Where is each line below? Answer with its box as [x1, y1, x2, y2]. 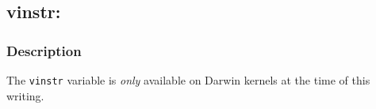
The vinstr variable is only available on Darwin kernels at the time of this [6, 72, 370, 88]
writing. [6, 87, 44, 103]
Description [6, 40, 82, 60]
